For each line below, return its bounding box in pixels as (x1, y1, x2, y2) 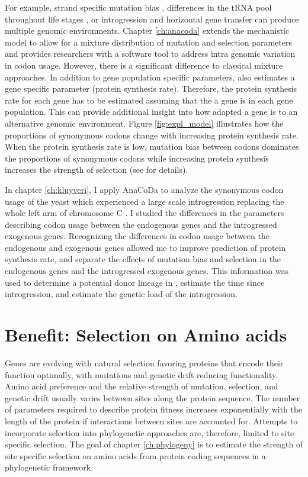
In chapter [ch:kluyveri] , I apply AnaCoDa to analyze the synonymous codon (5, 183, 284, 195)
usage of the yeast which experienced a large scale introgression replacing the (5, 195, 284, 207)
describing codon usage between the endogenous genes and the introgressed (5, 218, 277, 230)
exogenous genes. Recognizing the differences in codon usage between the (5, 230, 269, 242)
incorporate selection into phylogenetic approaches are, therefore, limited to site (5, 426, 294, 439)
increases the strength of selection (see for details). (5, 163, 188, 176)
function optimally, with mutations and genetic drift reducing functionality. (5, 368, 278, 381)
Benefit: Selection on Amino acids (5, 323, 287, 347)
